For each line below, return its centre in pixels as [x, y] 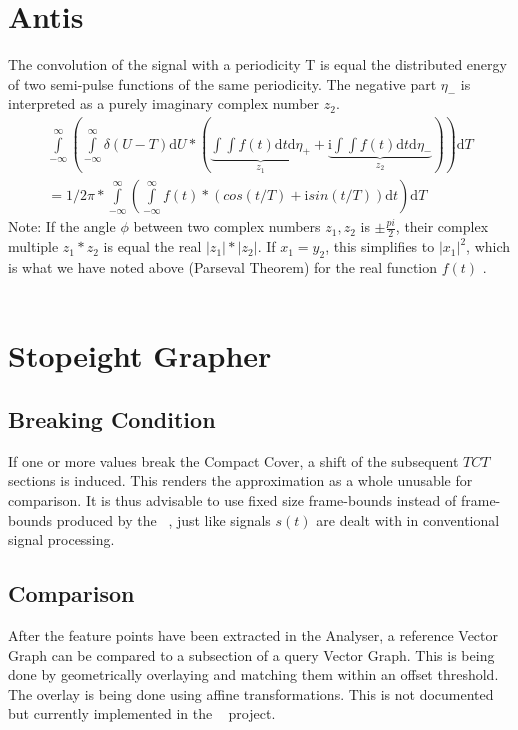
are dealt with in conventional [408, 519]
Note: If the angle [62, 226]
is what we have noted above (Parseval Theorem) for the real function [223, 267]
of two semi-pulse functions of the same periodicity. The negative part [222, 83]
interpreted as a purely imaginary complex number [164, 103]
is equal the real [152, 246]
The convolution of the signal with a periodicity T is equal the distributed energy [257, 64]
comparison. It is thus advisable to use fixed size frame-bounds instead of [232, 499]
